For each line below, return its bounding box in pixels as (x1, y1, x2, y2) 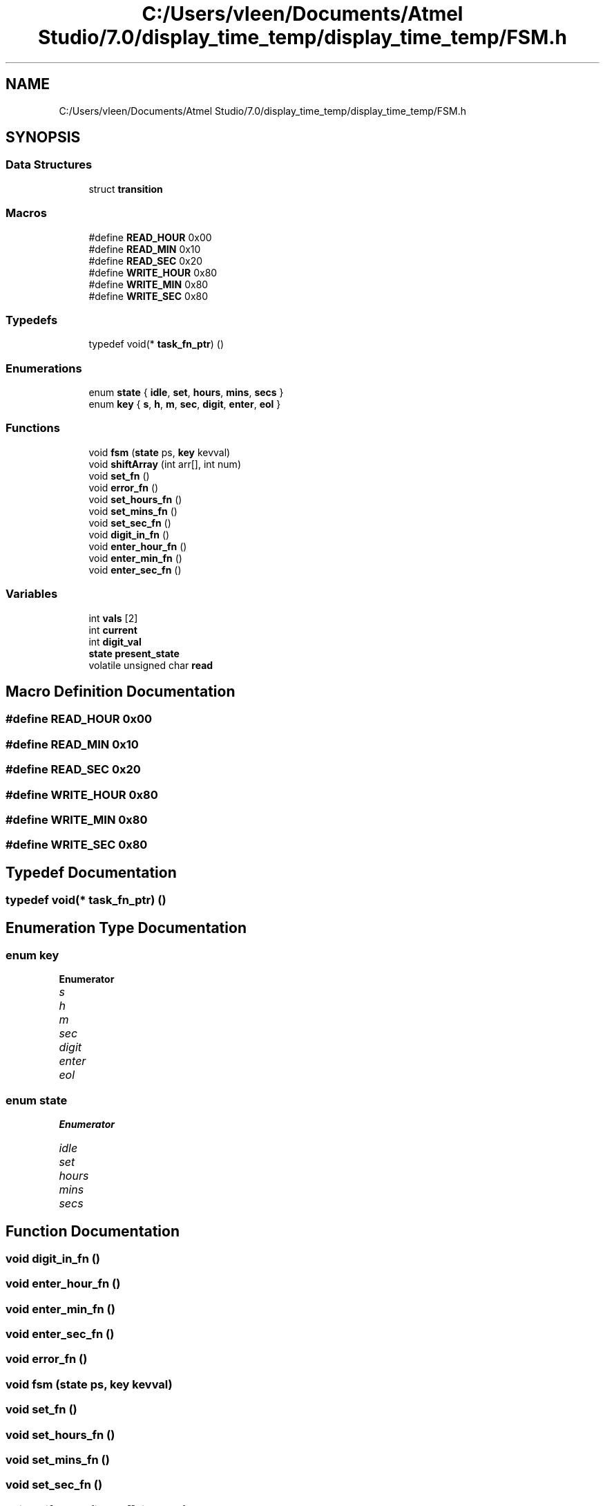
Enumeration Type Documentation (6, 919, 247, 936)
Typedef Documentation (6, 863, 177, 881)
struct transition (88, 182, 163, 195)
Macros (6, 206, 47, 220)
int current (88, 623, 137, 636)
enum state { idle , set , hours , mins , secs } (88, 386, 284, 399)
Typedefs (6, 312, 58, 327)
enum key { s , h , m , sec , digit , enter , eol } (88, 398, 281, 411)
